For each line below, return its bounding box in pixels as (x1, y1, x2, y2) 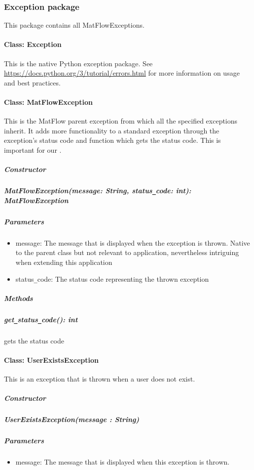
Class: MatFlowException (4, 96, 93, 107)
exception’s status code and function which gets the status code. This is (4, 135, 221, 145)
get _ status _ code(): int (4, 314, 78, 324)
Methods (4, 293, 33, 303)
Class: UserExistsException (4, 354, 99, 365)
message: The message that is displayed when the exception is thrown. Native (15, 237, 250, 248)
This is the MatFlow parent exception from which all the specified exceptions (4, 116, 238, 126)
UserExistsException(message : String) (4, 414, 140, 425)
